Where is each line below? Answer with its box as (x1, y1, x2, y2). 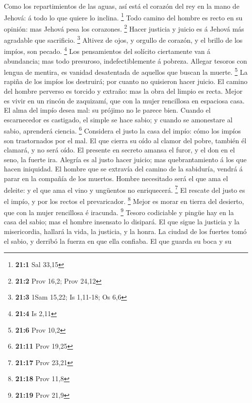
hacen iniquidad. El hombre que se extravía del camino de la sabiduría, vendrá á (4, 164, 243, 174)
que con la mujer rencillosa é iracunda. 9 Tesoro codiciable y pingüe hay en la (4, 206, 234, 217)
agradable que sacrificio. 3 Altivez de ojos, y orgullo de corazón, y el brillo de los (4, 34, 243, 45)
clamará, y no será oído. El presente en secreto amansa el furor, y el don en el (4, 145, 235, 155)
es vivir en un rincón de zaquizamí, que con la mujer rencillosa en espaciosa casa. (4, 95, 245, 105)
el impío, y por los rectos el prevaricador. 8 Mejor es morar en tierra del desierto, (4, 194, 244, 206)
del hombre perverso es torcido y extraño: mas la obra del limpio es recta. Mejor (4, 86, 243, 96)
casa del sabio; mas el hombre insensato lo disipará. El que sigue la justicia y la (4, 217, 240, 227)
